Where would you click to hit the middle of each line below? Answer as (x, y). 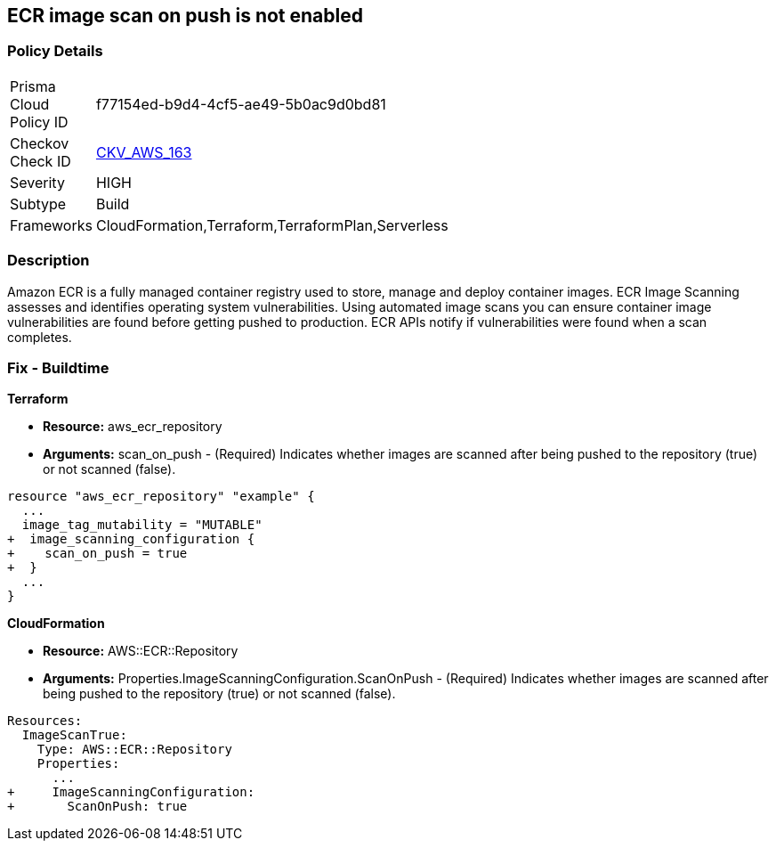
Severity (37, 182)
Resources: (45, 721)
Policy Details (55, 51)
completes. (40, 337)
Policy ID (39, 122)
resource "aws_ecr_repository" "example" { (161, 497)
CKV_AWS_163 (144, 152)
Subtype (38, 204)
